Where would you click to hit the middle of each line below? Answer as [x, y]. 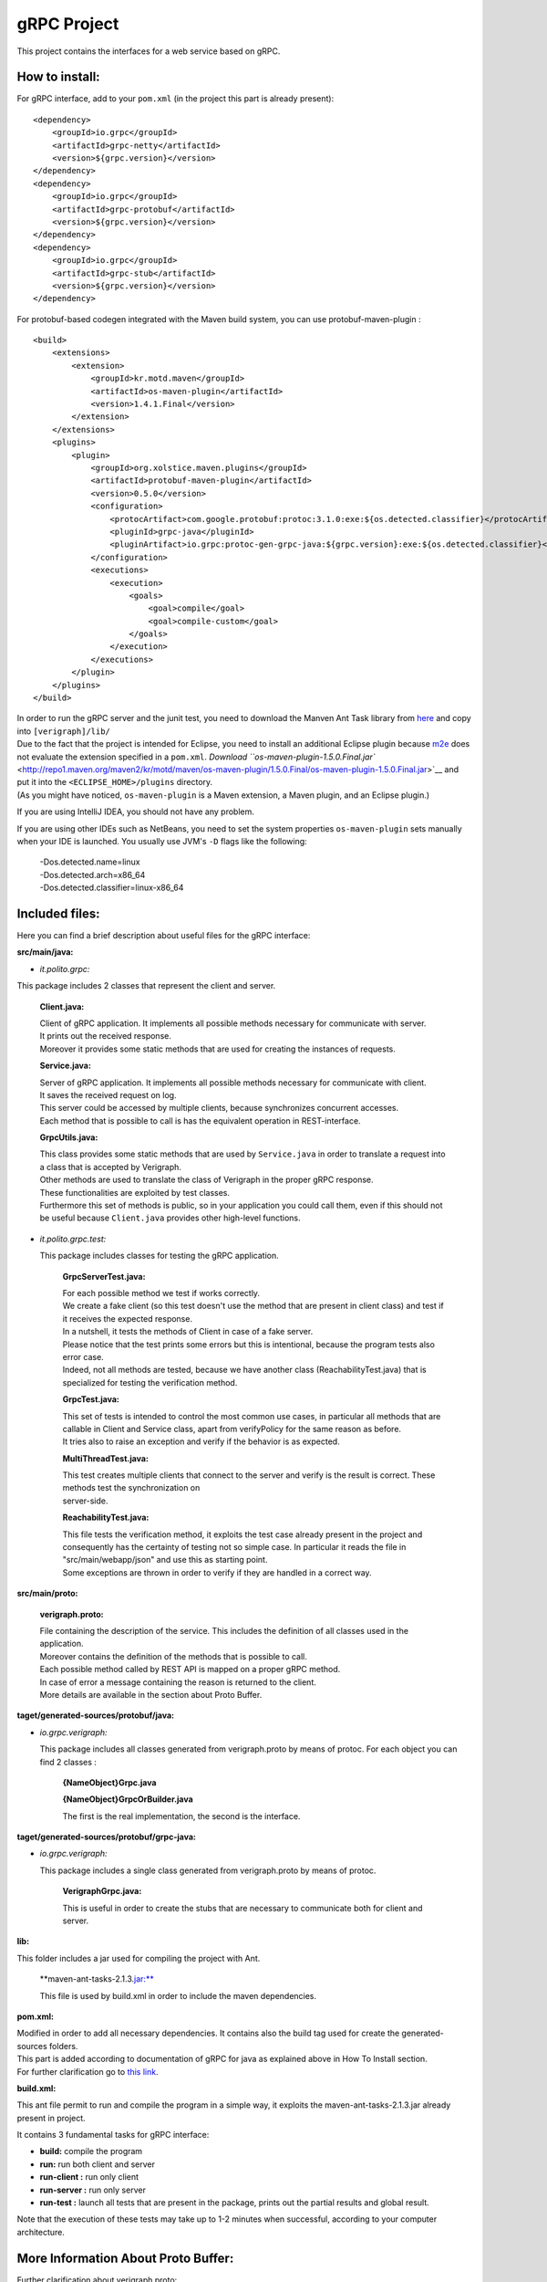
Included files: [58, 913]
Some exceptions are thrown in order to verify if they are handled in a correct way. [217, 1572]
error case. [83, 1356]
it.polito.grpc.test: [73, 1239]
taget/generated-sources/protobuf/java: [96, 1715]
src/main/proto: [47, 1594]
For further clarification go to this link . [88, 2071]
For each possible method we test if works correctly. [161, 1293]
